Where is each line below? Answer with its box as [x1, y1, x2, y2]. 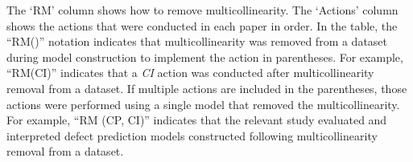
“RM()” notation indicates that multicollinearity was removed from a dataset [6, 33, 388, 50]
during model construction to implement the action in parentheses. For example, [6, 48, 403, 65]
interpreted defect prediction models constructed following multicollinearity [6, 127, 378, 144]
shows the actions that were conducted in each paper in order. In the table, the [6, 17, 398, 34]
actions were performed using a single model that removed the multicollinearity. [6, 95, 400, 112]
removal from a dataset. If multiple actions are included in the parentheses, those [6, 79, 407, 96]
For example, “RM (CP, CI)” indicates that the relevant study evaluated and [6, 111, 387, 128]
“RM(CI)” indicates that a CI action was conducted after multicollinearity [6, 64, 374, 81]
